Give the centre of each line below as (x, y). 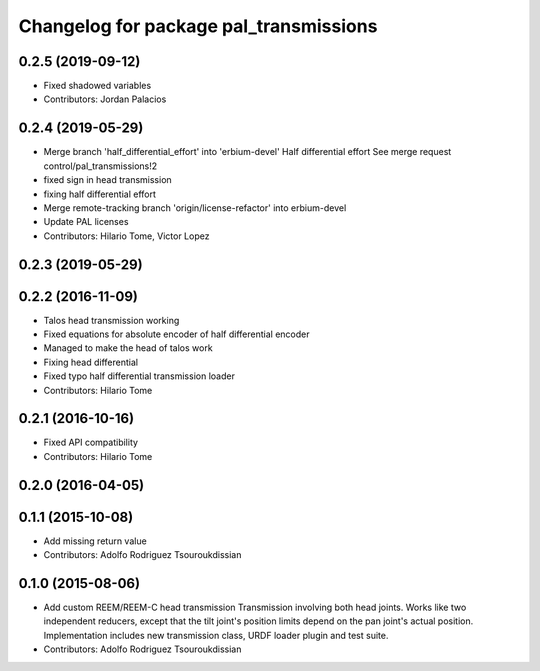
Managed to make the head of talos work (128, 348)
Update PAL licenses (86, 222)
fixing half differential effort (100, 194)
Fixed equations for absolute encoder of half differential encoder (176, 334)
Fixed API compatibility (91, 442)
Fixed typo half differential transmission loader (139, 376)
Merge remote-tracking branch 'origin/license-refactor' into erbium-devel (195, 207)
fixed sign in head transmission (107, 180)
